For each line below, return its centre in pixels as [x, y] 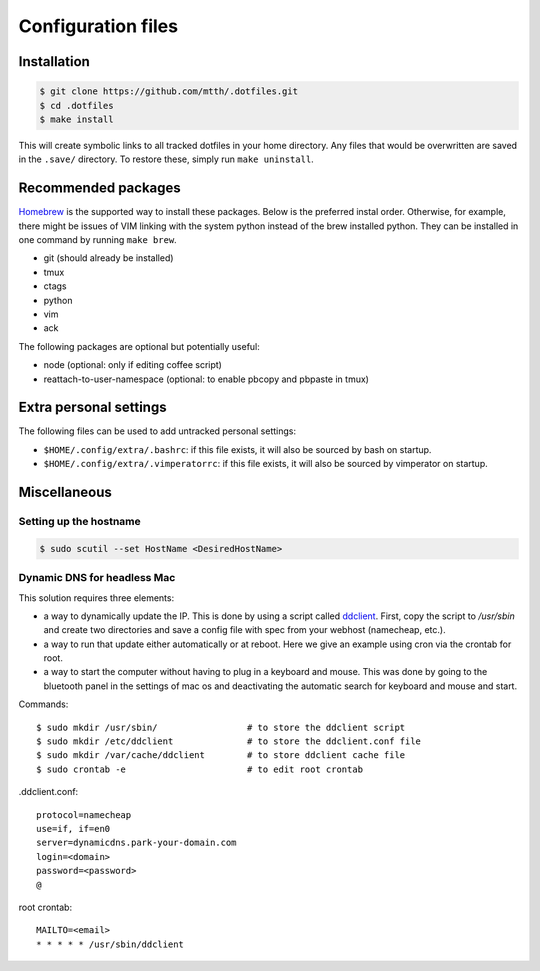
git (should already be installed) [108, 258]
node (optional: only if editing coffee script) [132, 365]
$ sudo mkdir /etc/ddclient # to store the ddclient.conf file [229, 741]
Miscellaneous [65, 492]
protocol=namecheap [84, 814]
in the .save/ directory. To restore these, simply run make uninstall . [166, 159]
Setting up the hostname [80, 521]
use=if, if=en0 [73, 828]
